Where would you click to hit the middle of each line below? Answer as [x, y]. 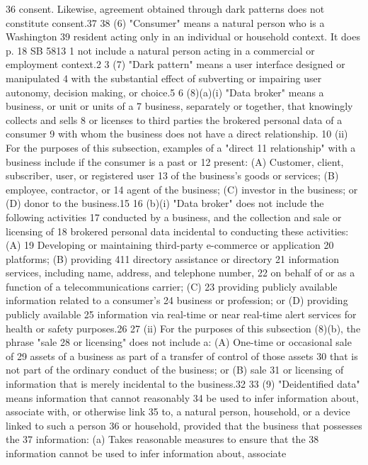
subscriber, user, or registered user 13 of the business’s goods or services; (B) [172, 175]
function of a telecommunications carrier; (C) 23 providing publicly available [172, 286]
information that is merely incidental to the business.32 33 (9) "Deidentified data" [183, 384]
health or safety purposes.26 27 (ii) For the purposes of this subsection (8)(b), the [183, 328]
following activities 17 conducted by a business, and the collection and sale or [174, 217]
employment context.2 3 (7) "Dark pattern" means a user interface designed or [176, 64]
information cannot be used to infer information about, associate [146, 453]
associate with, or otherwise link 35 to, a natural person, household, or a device [178, 411]
